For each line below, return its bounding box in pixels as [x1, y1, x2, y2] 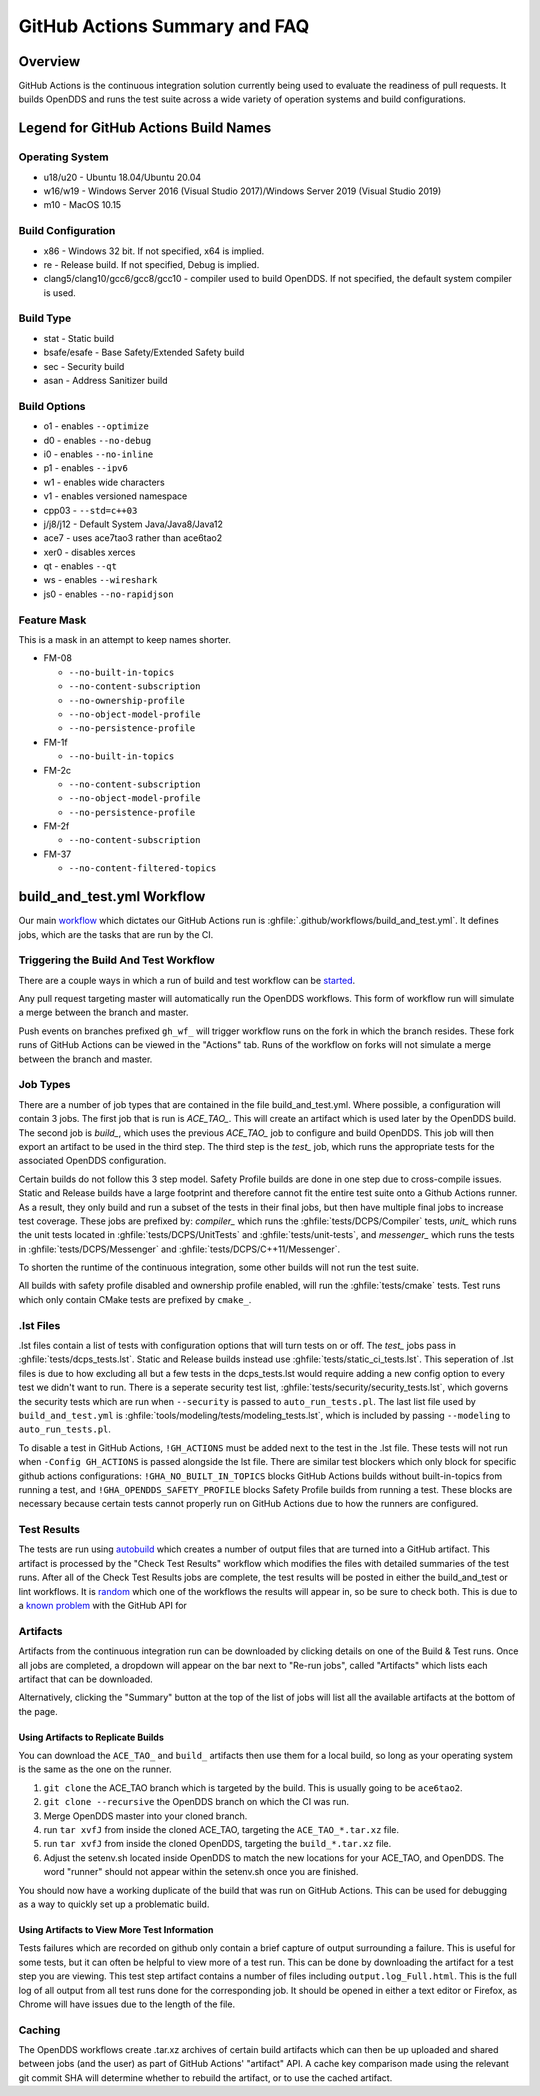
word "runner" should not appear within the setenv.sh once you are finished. [43, 1866, 359, 1878]
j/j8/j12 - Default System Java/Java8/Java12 [43, 518, 224, 530]
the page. [18, 1705, 59, 1717]
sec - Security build [43, 360, 125, 372]
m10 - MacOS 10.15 [43, 199, 122, 211]
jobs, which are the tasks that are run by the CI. [18, 928, 214, 940]
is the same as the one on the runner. [18, 1763, 172, 1775]
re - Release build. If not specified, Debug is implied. [43, 258, 260, 270]
